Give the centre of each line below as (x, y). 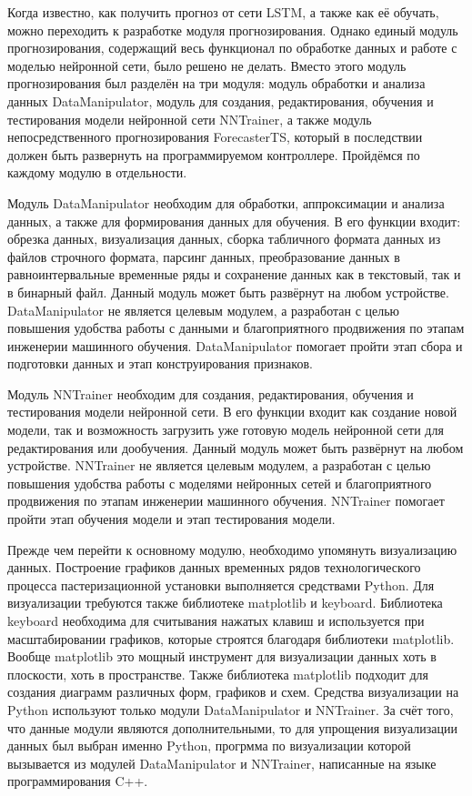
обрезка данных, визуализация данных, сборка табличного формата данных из (224, 239)
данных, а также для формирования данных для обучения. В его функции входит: (234, 221)
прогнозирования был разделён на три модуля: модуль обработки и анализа (216, 83)
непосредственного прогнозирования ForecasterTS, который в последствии (215, 137)
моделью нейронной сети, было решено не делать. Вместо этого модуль (207, 65)
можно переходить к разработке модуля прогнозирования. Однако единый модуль (233, 30)
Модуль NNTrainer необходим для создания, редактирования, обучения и (211, 393)
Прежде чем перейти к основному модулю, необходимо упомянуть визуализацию (232, 549)
